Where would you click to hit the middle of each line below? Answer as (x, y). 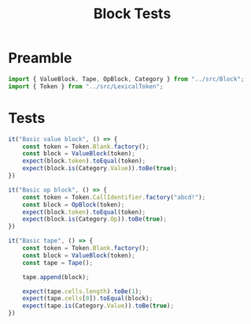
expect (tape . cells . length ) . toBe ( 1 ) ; (83, 291)
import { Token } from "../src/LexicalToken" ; (86, 86)
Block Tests (132, 14)
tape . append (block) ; (56, 277)
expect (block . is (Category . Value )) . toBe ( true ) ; (100, 169)
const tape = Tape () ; (57, 263)
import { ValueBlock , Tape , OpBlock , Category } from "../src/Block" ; (126, 79)
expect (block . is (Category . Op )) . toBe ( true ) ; (95, 219)
